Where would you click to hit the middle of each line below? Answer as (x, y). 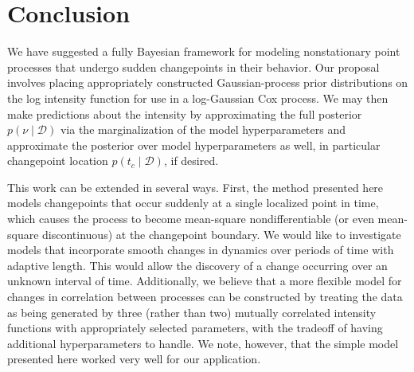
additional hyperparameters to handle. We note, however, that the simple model (203, 343)
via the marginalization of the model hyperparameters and (203, 129)
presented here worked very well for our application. (134, 359)
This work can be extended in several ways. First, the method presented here (195, 187)
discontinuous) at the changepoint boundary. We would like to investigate (222, 234)
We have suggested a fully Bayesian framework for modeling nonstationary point (204, 51)
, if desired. (191, 161)
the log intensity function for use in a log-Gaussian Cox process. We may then (198, 98)
